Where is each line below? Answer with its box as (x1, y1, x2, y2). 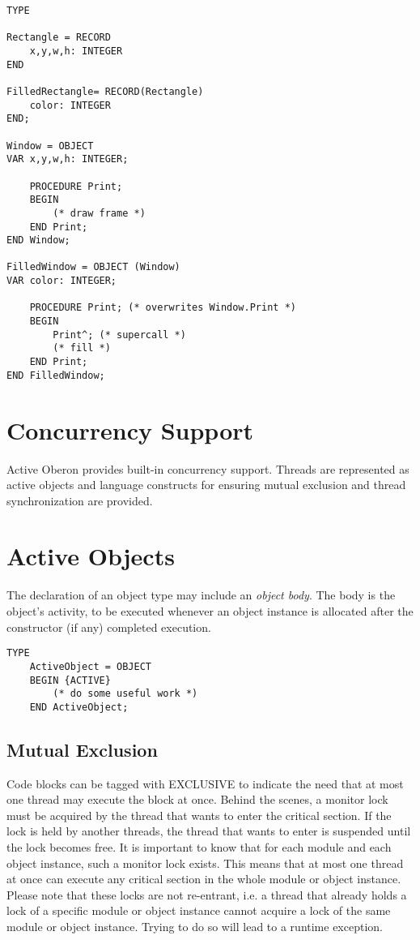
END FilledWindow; (6, 369, 105, 381)
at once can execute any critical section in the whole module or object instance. (6, 870, 401, 887)
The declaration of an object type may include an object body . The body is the (6, 586, 396, 603)
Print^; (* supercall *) (53, 328, 186, 341)
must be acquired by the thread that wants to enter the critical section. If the (6, 806, 392, 823)
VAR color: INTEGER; (6, 275, 117, 287)
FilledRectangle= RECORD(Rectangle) (6, 85, 204, 97)
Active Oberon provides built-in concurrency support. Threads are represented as (6, 460, 409, 477)
